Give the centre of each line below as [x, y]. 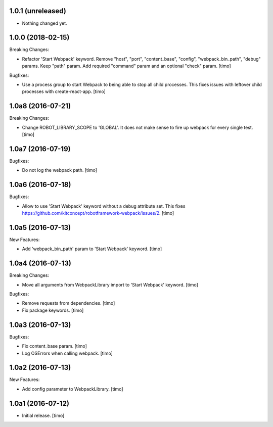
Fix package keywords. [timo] [53, 310]
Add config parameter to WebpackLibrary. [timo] [73, 389]
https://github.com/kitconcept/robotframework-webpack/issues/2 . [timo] [98, 213]
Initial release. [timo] [43, 415]
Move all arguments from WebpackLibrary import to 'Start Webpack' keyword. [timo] [110, 284]
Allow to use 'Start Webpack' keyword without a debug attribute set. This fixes [104, 206]
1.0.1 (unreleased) [38, 11]
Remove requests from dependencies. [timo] [69, 303]
